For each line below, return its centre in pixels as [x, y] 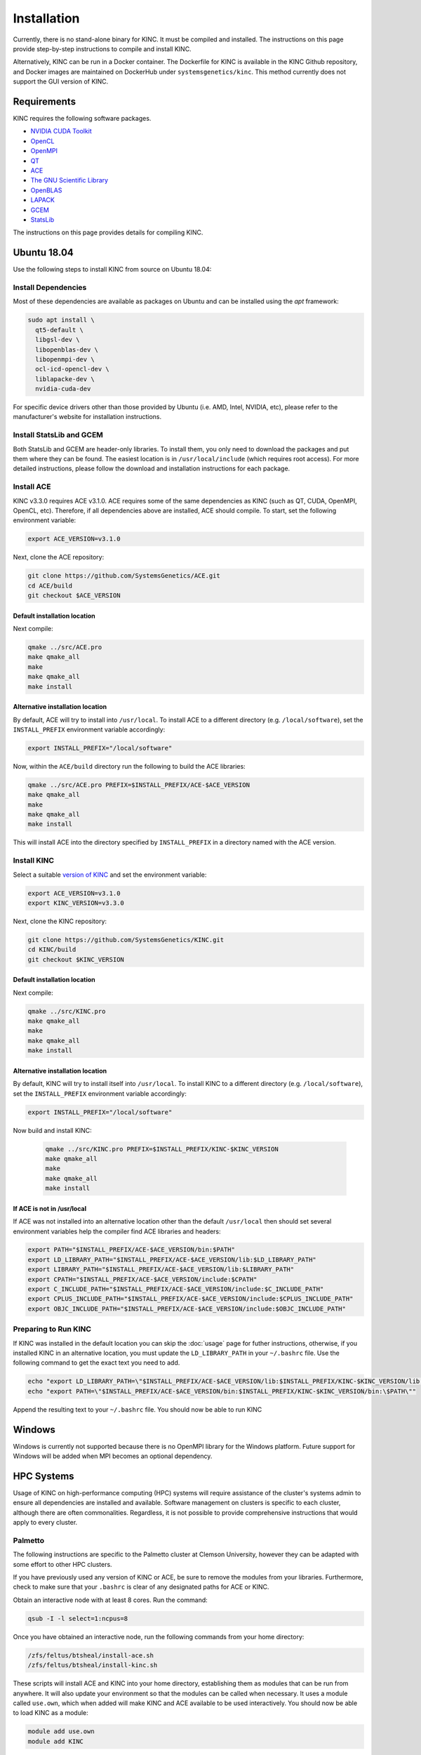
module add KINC [56, 1741]
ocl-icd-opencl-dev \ [73, 369]
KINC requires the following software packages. [82, 119]
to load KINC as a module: [51, 1713]
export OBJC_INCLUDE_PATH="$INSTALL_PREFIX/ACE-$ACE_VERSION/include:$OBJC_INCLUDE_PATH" [187, 1309]
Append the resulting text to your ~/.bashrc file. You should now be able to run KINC [138, 1409]
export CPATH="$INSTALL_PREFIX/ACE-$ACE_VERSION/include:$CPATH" [142, 1279]
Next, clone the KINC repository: [60, 921]
